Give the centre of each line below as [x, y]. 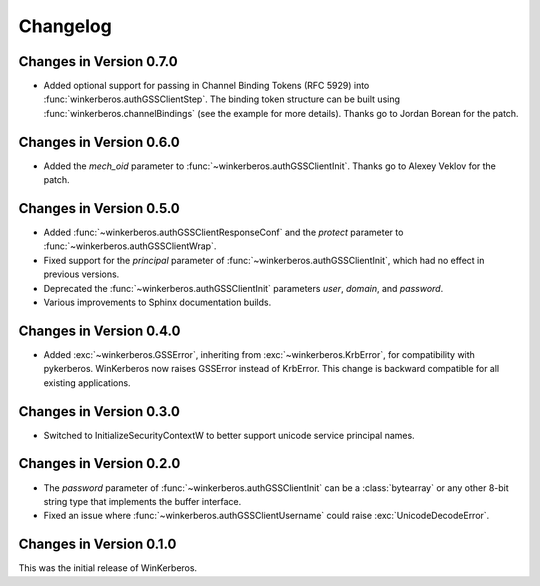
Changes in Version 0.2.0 [99, 463]
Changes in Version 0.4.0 [99, 330]
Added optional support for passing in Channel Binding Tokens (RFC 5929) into [206, 86]
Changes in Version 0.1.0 [97, 544]
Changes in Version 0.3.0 [99, 411]
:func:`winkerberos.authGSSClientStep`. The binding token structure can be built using [221, 99]
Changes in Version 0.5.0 [99, 208]
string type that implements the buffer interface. [142, 501]
